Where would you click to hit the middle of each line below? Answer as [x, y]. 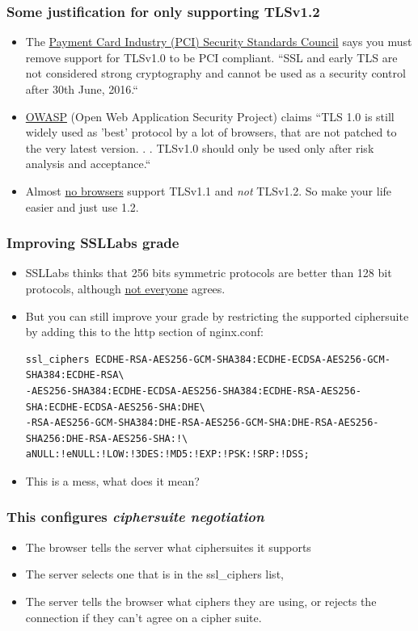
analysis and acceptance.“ [88, 164]
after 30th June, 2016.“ [82, 89]
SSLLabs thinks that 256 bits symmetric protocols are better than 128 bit [209, 273]
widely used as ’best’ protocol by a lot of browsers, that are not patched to [211, 132]
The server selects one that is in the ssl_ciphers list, [154, 574]
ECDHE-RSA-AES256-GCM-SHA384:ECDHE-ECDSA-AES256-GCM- [243, 359]
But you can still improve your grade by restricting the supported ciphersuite [217, 315]
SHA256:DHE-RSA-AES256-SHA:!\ [107, 438]
